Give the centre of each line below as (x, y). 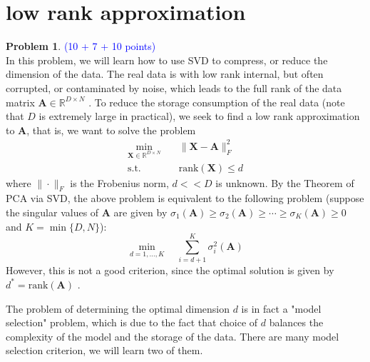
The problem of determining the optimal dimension (118, 308)
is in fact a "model (281, 308)
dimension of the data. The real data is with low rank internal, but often (165, 74)
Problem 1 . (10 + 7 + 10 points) (81, 46)
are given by (140, 212)
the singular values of (52, 212)
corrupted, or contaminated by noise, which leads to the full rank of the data (174, 87)
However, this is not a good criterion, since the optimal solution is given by (170, 270)
